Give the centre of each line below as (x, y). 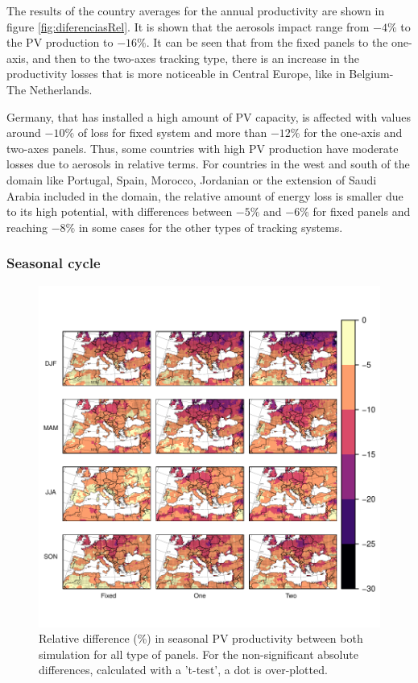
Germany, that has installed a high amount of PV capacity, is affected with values (209, 116)
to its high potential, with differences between (120, 211)
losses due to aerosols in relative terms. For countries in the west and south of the (208, 164)
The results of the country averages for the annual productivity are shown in (196, 10)
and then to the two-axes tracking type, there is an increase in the (196, 58)
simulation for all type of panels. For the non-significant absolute (199, 654)
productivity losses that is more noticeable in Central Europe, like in (176, 74)
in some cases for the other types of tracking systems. (211, 227)
